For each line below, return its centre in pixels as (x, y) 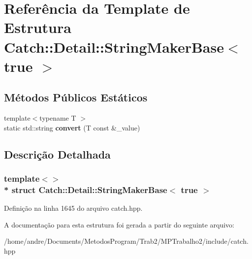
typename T (58, 118)
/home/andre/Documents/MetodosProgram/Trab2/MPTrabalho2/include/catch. (126, 241)
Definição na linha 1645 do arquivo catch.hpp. (73, 208)
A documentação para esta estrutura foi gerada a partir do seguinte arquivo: (119, 224)
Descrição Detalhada (57, 154)
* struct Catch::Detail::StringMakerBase (86, 189)
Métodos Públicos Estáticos (76, 97)
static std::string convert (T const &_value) (72, 127)
